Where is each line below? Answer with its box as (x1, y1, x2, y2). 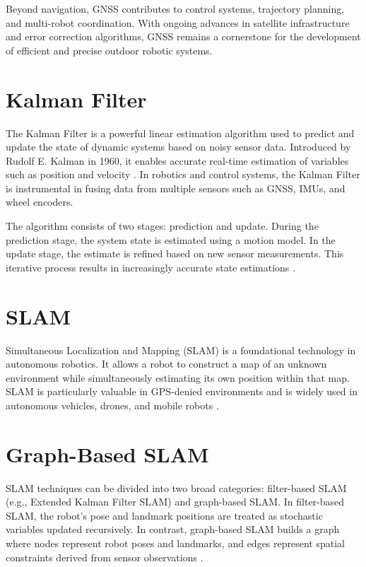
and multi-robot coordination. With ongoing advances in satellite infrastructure (6, 15, 350, 30)
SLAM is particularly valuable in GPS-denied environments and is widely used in (6, 384, 358, 399)
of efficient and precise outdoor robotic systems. (6, 42, 213, 57)
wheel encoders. (6, 194, 73, 209)
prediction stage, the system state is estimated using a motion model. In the (6, 232, 336, 247)
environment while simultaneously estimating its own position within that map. (6, 370, 350, 385)
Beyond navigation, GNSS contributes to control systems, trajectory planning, (6, 1, 345, 16)
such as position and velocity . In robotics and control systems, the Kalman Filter (6, 167, 360, 182)
